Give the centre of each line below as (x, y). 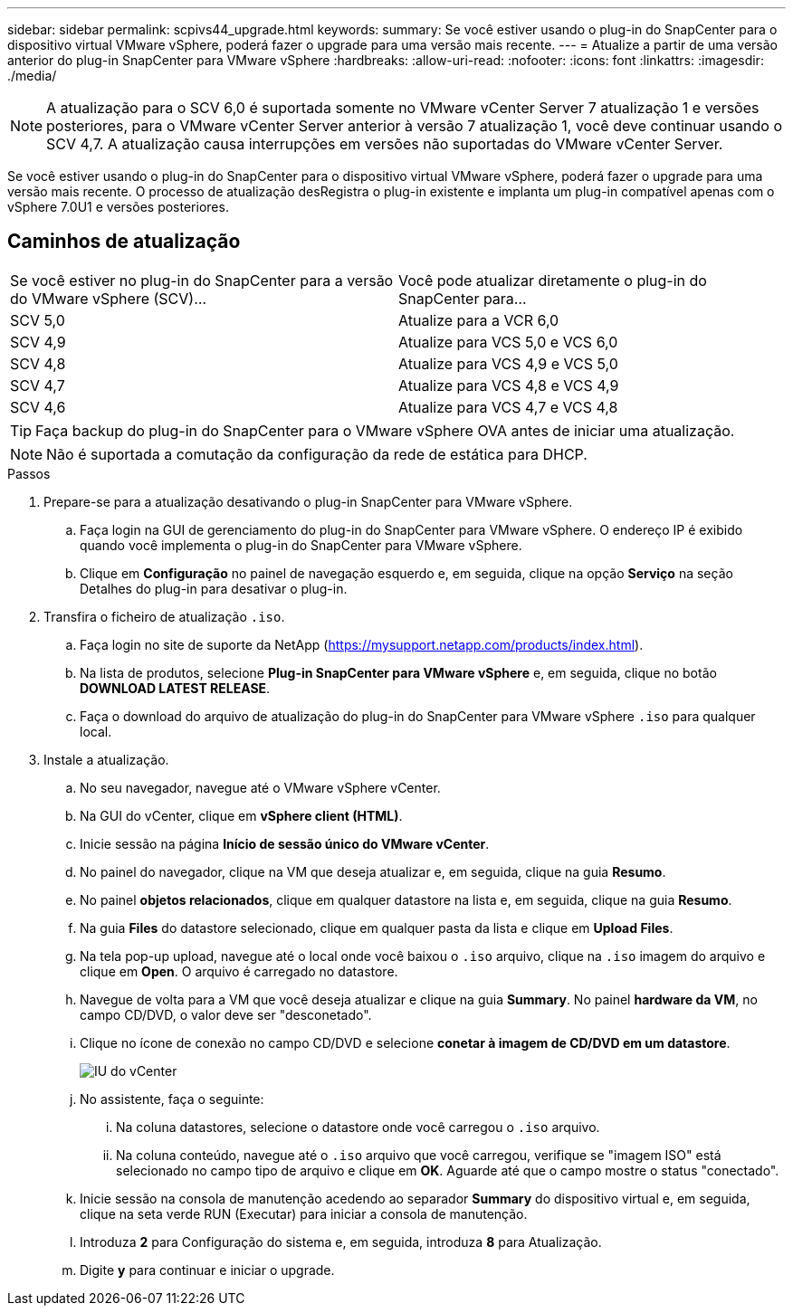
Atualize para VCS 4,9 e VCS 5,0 (508, 363)
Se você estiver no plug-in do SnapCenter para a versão (202, 280)
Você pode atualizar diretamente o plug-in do (553, 280)
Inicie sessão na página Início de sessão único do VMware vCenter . (285, 843)
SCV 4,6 (38, 407)
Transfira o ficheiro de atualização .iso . (164, 616)
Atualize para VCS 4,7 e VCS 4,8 (508, 407)
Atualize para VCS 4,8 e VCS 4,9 (509, 385)
